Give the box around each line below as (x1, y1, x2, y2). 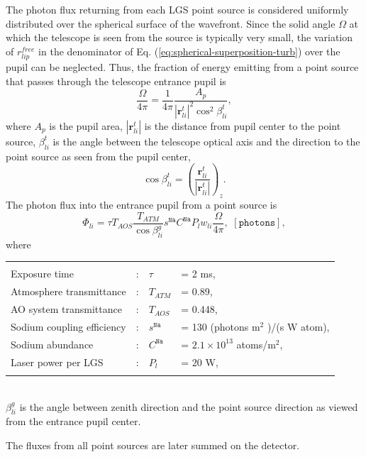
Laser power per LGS (11, 354, 104, 369)
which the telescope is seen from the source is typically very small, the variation (6, 30, 353, 45)
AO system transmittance (11, 302, 122, 316)
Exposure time (11, 266, 74, 281)
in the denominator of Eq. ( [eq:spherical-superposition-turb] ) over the (38, 43, 340, 58)
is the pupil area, (49, 118, 123, 133)
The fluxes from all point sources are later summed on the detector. (6, 438, 300, 453)
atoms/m (236, 336, 276, 351)
